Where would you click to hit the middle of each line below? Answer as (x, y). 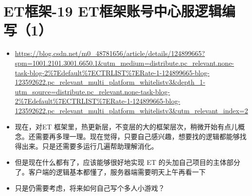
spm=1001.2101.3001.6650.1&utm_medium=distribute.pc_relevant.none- (125, 62)
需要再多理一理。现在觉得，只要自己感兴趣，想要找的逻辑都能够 (137, 136)
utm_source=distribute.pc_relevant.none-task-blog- (92, 91)
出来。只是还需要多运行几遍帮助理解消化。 (90, 146)
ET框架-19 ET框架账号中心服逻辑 (113, 11)
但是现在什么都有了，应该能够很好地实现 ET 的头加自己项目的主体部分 (127, 162)
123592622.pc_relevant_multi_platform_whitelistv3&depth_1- (110, 82)
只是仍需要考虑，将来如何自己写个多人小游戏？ (90, 188)
